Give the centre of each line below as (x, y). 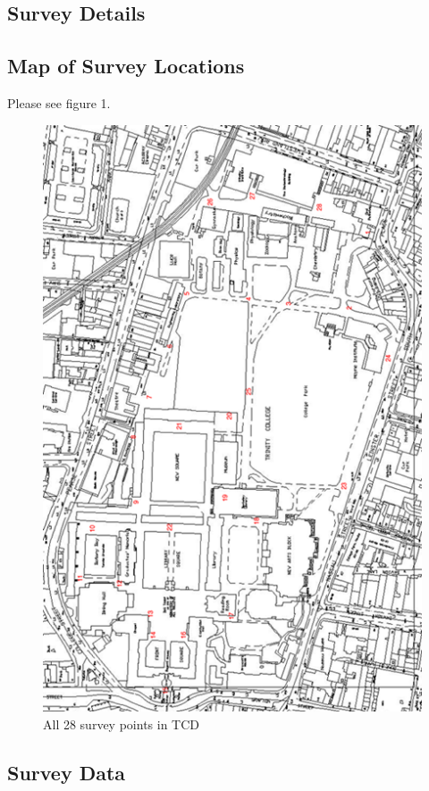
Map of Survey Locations (126, 66)
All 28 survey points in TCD (121, 724)
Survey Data (67, 772)
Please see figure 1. (59, 102)
